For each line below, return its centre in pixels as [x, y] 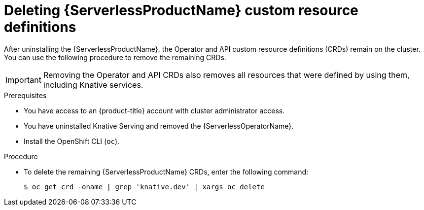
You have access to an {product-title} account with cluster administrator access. [154, 110]
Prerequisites [25, 95]
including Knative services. [93, 85]
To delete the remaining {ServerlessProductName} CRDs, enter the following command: [166, 172]
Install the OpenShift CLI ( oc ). [72, 141]
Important [23, 80]
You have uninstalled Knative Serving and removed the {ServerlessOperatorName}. [159, 126]
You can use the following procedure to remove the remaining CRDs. [115, 57]
